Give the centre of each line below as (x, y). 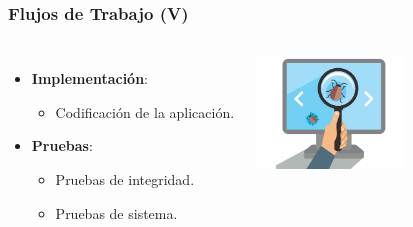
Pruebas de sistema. (116, 212)
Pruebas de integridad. (125, 179)
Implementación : (89, 78)
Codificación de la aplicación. (145, 111)
